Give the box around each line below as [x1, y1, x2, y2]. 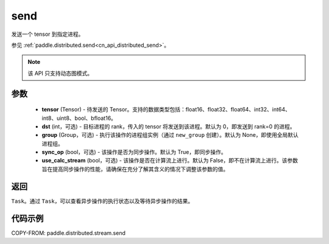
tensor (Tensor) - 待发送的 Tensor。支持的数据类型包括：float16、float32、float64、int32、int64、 [41, 106, 291, 113]
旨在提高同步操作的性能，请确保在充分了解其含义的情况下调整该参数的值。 [41, 165, 228, 173]
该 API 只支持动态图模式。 [27, 69, 93, 77]
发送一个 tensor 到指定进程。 [11, 30, 84, 38]
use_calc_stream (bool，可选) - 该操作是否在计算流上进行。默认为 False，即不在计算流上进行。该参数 [41, 157, 299, 164]
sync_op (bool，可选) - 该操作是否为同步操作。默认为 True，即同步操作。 [41, 148, 227, 156]
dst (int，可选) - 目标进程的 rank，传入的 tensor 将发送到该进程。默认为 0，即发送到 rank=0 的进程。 [41, 122, 295, 130]
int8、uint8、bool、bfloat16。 [41, 114, 117, 122]
